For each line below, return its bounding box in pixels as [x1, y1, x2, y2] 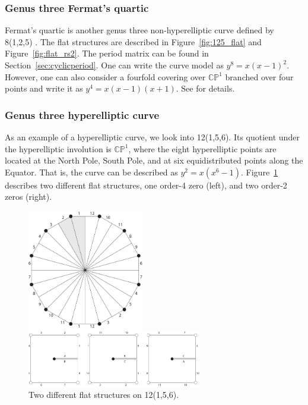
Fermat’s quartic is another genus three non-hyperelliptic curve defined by [5, 24, 274, 36]
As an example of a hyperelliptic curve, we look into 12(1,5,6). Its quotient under [5, 131, 300, 143]
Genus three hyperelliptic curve [5, 107, 160, 122]
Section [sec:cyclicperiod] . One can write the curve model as [5, 59, 224, 71]
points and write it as [5, 82, 83, 95]
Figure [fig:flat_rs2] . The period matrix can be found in [5, 47, 209, 59]
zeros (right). [5, 190, 52, 203]
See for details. [181, 82, 235, 95]
